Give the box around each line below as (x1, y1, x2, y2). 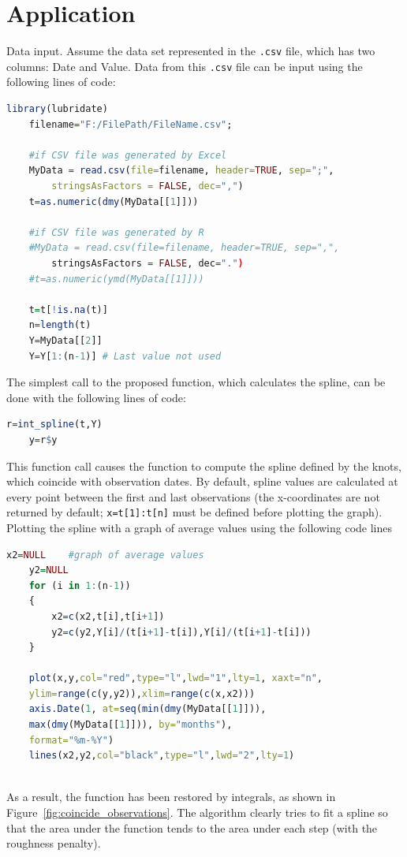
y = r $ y (28, 434, 58, 445)
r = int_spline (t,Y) (6, 419, 103, 430)
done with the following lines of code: (6, 389, 186, 405)
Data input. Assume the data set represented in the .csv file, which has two (6, 43, 375, 59)
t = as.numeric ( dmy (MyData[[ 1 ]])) (28, 196, 199, 207)
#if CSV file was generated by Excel (28, 149, 227, 161)
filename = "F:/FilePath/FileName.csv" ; (28, 118, 233, 130)
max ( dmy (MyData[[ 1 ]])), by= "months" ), (28, 719, 233, 731)
